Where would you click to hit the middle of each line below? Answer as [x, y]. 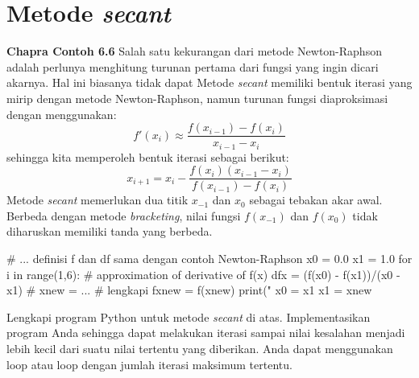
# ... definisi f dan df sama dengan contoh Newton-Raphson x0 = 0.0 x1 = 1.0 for [209, 259]
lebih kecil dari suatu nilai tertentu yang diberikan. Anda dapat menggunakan [200, 349]
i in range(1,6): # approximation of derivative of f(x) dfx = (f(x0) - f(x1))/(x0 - [203, 274]
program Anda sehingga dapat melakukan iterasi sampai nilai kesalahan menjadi [206, 333]
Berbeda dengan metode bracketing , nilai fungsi [124, 215]
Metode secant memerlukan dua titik [97, 200]
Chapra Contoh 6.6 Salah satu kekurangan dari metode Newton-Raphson [194, 51]
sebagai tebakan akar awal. [316, 200]
